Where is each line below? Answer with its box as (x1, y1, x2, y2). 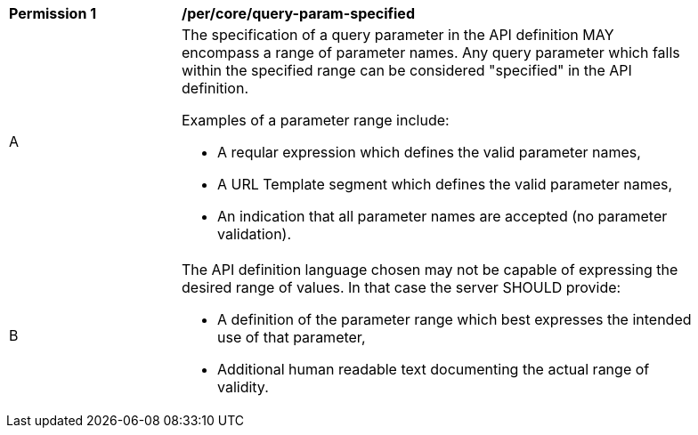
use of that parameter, (217, 328, 366, 346)
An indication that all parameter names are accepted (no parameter (217, 207, 668, 225)
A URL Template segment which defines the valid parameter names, (217, 175, 673, 193)
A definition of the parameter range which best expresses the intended (217, 310, 692, 328)
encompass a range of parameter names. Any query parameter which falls (182, 44, 680, 61)
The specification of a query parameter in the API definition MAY (182, 26, 614, 44)
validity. (217, 378, 269, 396)
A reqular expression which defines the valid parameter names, (217, 143, 641, 161)
